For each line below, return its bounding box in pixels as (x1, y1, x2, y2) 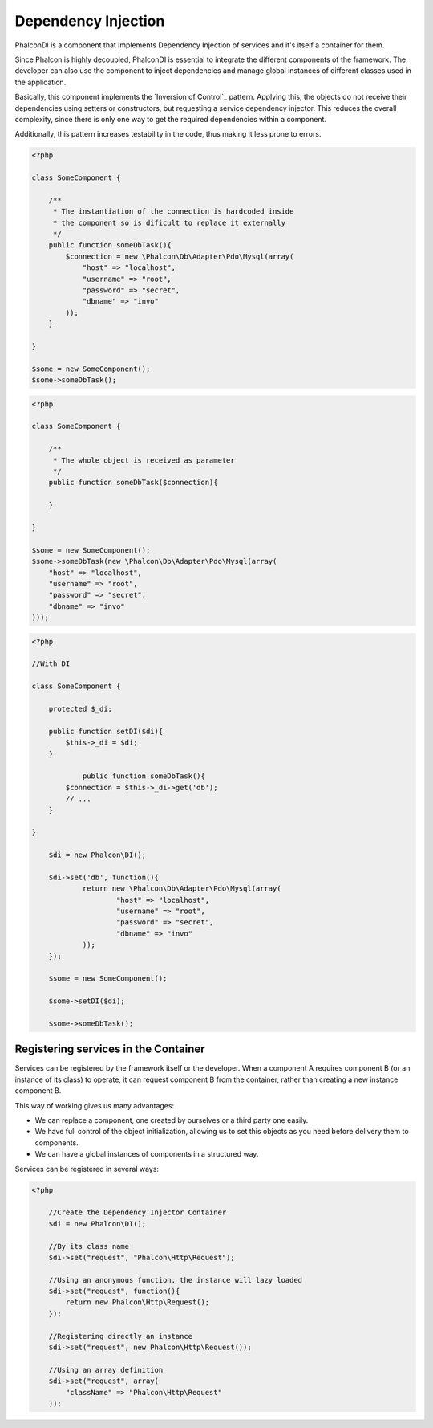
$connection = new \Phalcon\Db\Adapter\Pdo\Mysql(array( (65, 251, 294, 261)
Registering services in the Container (14, 1042, 205, 1056)
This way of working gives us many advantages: (14, 1100, 175, 1110)
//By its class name (48, 1242, 130, 1251)
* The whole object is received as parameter (52, 455, 236, 465)
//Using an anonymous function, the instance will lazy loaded (48, 1275, 303, 1284)
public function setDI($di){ (48, 727, 164, 736)
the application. (14, 77, 67, 87)
